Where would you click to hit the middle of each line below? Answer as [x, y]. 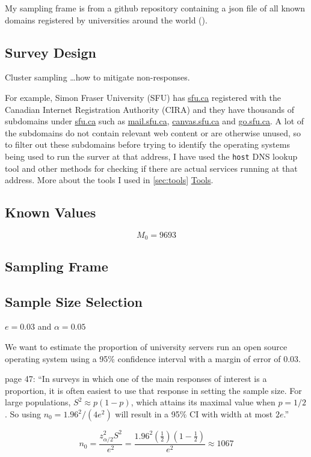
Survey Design [51, 52]
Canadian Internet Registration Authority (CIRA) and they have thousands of [150, 109]
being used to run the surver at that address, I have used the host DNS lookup [151, 156]
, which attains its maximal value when [203, 402]
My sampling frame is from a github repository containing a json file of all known [155, 8]
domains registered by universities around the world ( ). [106, 20]
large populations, [38, 402]
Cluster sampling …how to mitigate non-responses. [97, 77]
